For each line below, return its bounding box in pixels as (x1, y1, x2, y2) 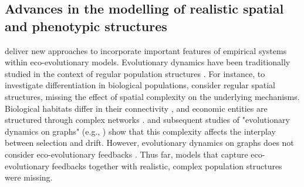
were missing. (5, 171, 53, 183)
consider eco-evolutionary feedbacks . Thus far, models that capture (5, 148, 248, 160)
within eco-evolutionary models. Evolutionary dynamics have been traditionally (5, 56, 291, 68)
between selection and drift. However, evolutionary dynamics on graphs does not (5, 136, 294, 149)
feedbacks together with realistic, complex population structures (52, 159, 282, 172)
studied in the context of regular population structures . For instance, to (5, 67, 265, 79)
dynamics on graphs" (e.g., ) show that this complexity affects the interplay (5, 125, 276, 137)
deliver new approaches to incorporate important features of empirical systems (5, 44, 287, 56)
